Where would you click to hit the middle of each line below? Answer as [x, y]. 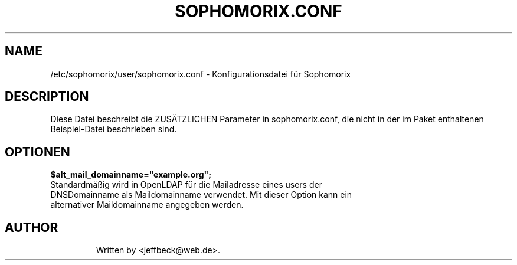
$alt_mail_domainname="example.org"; [131, 175]
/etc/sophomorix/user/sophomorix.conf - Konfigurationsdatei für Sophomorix [201, 74]
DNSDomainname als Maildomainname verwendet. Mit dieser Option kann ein [201, 195]
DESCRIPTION [47, 97]
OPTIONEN [37, 152]
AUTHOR [32, 227]
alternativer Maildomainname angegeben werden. [147, 205]
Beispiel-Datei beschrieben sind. [114, 129]
